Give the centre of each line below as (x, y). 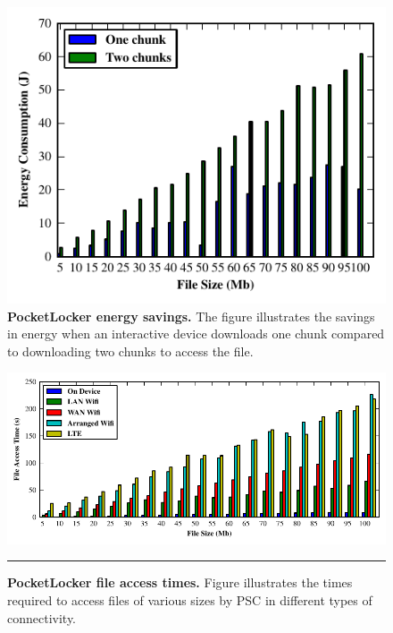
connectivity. (42, 617)
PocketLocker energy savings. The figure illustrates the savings (191, 316)
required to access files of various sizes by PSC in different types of (190, 599)
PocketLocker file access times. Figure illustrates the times (180, 582)
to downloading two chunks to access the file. (130, 351)
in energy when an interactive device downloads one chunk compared (196, 334)
